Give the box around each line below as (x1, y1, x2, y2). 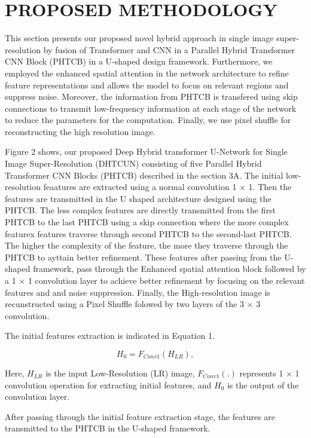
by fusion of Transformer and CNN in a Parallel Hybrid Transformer (43, 43, 295, 56)
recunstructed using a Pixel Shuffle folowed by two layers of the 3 (5, 298, 244, 310)
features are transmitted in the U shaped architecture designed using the (5, 192, 272, 204)
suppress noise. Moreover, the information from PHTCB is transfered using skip (5, 90, 298, 103)
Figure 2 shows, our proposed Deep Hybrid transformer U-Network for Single (5, 145, 288, 158)
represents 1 (239, 366, 283, 379)
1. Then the (248, 180, 292, 193)
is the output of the (227, 378, 299, 391)
